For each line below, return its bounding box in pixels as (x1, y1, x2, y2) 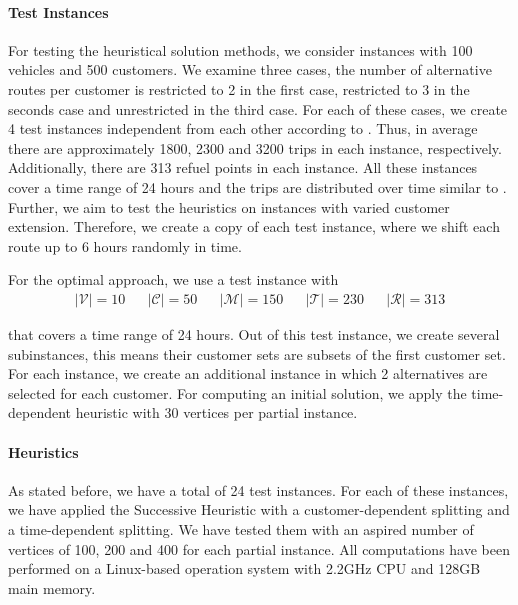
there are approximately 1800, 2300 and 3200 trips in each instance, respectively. (8, 137, 502, 158)
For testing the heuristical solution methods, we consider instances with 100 (8, 39, 473, 60)
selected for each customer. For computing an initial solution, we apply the (8, 382, 467, 403)
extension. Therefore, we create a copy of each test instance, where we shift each (8, 216, 500, 237)
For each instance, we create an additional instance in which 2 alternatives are (8, 363, 488, 384)
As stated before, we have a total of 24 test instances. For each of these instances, (8, 479, 509, 500)
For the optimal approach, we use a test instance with (8, 269, 339, 290)
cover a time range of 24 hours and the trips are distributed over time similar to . (8, 176, 507, 197)
